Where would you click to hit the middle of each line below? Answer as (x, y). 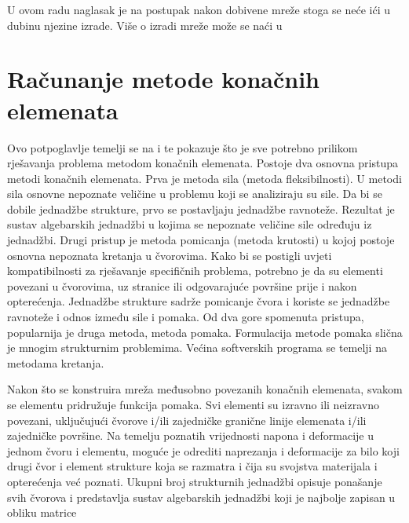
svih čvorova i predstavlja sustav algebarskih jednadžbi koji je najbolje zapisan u (201, 497)
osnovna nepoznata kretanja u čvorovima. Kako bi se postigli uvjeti (170, 255)
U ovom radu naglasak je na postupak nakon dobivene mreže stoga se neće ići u (199, 9)
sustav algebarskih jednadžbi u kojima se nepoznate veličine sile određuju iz (190, 224)
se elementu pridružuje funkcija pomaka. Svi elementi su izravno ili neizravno (193, 404)
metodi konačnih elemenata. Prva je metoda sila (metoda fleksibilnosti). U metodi (204, 178)
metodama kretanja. (56, 362)
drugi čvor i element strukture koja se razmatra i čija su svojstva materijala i (192, 466)
